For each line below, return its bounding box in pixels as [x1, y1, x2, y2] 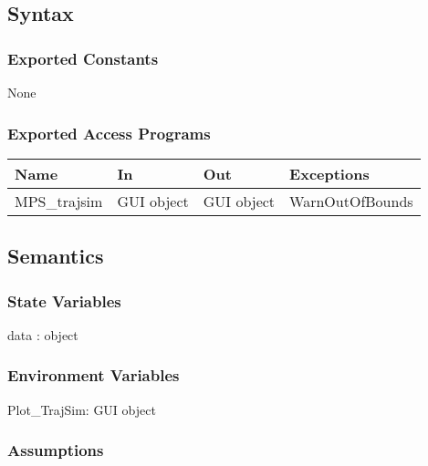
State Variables [7, 289, 121, 312]
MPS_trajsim [15, 190, 103, 212]
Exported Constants [7, 47, 159, 69]
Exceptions [289, 162, 370, 184]
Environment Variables [7, 364, 180, 387]
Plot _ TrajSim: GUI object [7, 399, 156, 419]
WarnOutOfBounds [289, 190, 413, 212]
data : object [7, 325, 78, 344]
